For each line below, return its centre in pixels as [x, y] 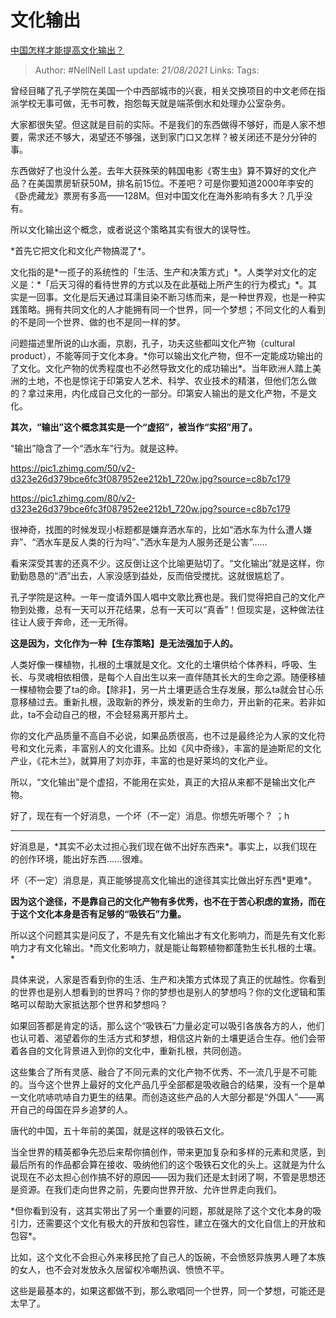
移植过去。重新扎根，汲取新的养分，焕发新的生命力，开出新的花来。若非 [167, 702]
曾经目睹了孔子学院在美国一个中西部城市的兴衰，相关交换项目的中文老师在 [163, 90]
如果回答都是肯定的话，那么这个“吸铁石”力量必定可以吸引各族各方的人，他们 [167, 1025]
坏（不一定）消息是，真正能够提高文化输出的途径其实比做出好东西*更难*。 [164, 880]
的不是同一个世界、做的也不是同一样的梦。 [98, 322]
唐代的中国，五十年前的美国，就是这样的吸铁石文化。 [120, 1130]
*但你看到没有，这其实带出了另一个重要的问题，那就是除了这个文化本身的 [161, 1210]
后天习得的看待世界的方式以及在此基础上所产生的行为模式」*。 [179, 284]
